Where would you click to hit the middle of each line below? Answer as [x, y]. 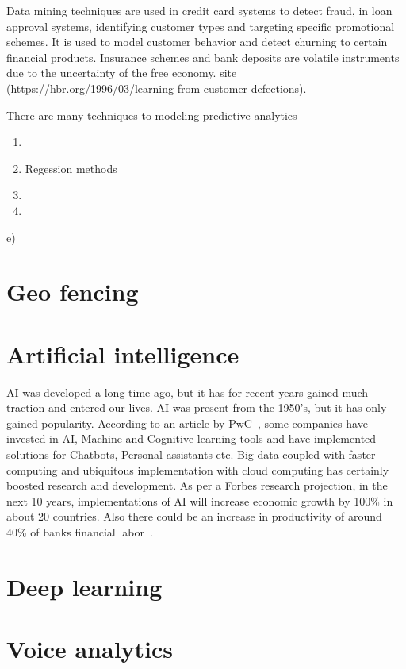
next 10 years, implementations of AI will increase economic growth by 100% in [200, 500]
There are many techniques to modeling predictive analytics [152, 115]
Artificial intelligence [123, 354]
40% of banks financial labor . [80, 531]
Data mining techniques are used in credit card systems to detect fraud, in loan [199, 10]
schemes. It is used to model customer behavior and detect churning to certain [197, 42]
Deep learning [84, 586]
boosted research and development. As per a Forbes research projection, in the [197, 485]
